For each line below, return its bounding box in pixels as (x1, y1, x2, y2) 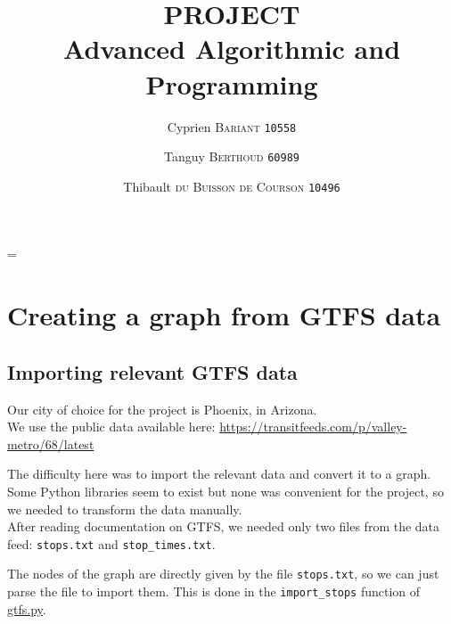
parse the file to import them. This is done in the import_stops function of (7, 582, 421, 601)
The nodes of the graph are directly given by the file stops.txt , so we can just (7, 564, 439, 583)
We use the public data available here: (7, 417, 216, 436)
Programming (145, 65, 318, 102)
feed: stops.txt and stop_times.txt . (7, 534, 216, 553)
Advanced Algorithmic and (62, 30, 401, 67)
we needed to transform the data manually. (7, 499, 242, 518)
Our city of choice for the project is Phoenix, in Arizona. (7, 399, 317, 418)
